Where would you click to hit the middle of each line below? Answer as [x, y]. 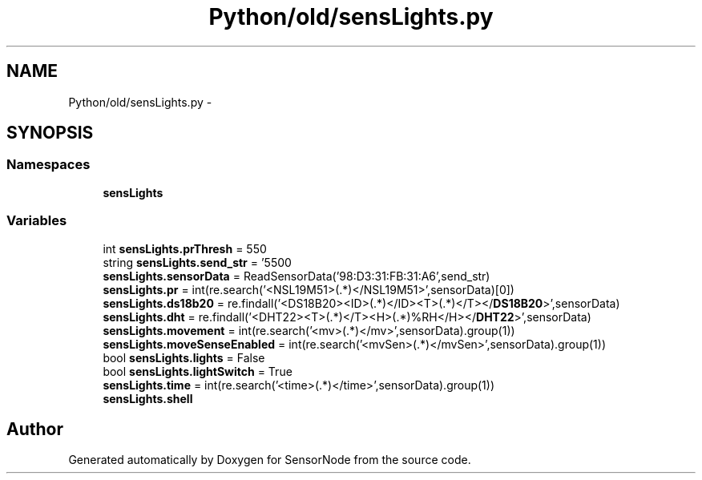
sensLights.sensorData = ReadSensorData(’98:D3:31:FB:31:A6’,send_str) [297, 276]
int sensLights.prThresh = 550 [185, 248]
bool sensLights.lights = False [184, 357]
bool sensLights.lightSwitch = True [198, 371]
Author [35, 429]
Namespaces [48, 165]
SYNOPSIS [50, 133]
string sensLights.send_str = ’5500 [197, 262]
